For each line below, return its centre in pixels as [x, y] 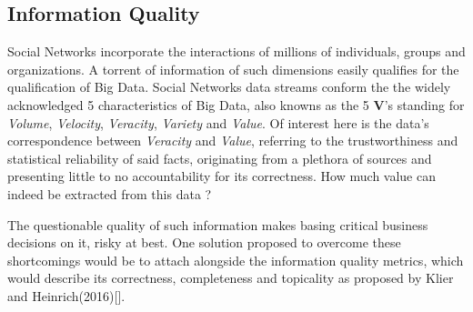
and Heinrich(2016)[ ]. [66, 295]
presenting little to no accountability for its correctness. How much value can [221, 176]
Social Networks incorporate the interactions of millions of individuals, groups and [236, 51]
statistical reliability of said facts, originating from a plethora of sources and [220, 158]
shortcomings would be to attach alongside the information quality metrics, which [236, 260]
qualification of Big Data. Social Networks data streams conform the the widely [229, 87]
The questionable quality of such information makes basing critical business [218, 224]
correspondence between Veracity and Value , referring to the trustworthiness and [233, 141]
